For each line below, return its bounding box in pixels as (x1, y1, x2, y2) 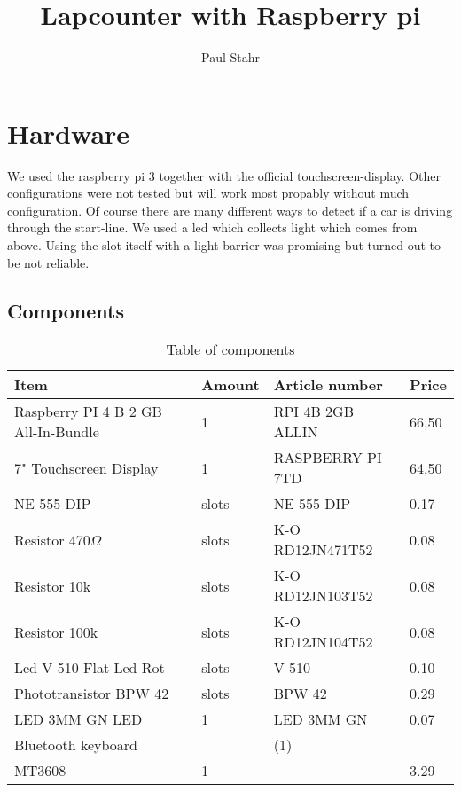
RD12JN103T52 (273, 585, 373, 607)
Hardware (7, 114, 130, 151)
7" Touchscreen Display (14, 457, 159, 478)
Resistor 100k (14, 621, 98, 642)
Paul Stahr (201, 48, 260, 67)
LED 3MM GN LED (14, 709, 143, 730)
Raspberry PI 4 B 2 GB (14, 401, 162, 422)
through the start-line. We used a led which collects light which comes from (7, 218, 418, 237)
